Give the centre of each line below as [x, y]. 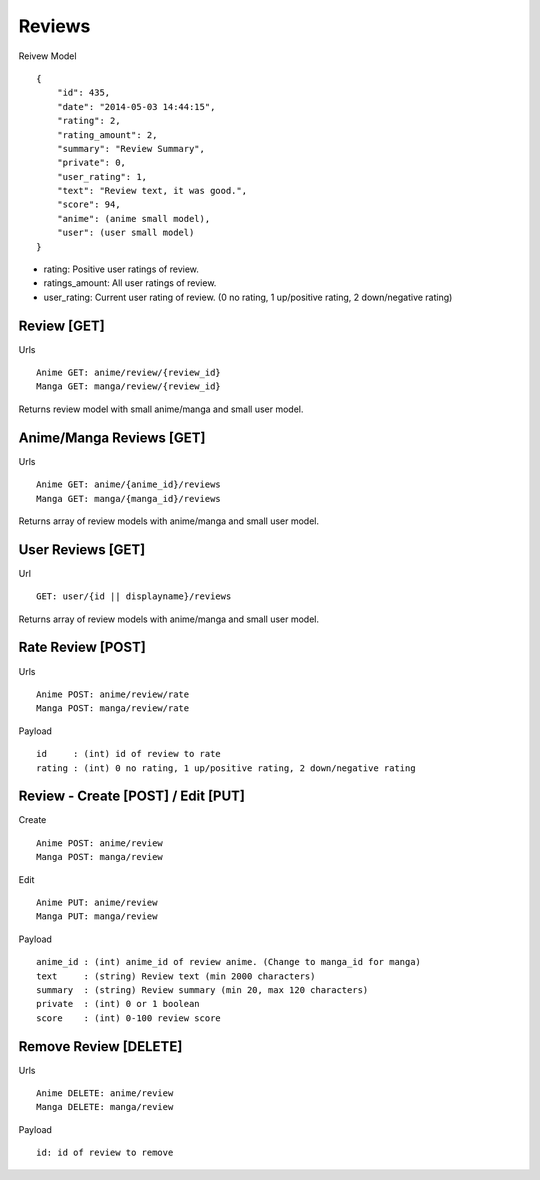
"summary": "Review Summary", [130, 148]
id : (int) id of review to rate [129, 754]
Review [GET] [61, 325]
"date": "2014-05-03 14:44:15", [136, 106]
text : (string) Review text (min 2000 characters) [176, 976]
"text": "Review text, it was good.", [152, 191]
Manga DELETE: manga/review [105, 1107]
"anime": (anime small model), [133, 218]
